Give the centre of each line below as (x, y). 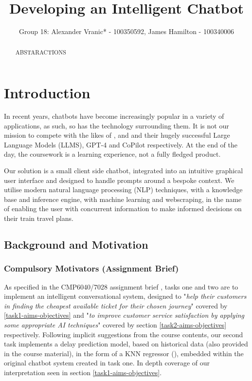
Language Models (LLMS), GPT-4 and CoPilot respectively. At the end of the (121, 144)
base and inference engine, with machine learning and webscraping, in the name (123, 199)
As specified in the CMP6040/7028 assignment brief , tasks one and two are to (121, 286)
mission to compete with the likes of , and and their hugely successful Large (117, 135)
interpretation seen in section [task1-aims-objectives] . (83, 372)
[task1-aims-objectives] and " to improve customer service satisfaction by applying (124, 315)
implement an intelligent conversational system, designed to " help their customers (125, 296)
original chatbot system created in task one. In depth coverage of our (107, 363)
